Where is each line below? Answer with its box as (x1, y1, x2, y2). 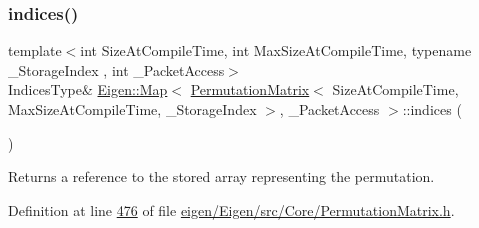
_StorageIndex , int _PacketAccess (8, 59, 225, 80)
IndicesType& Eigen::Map (8, 79, 168, 100)
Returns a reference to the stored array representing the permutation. (8, 166, 435, 187)
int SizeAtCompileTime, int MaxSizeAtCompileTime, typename (80, 40, 472, 61)
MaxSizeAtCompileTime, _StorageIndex (8, 99, 257, 119)
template (8, 40, 62, 61)
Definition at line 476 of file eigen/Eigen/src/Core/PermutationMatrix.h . (8, 199, 455, 220)
